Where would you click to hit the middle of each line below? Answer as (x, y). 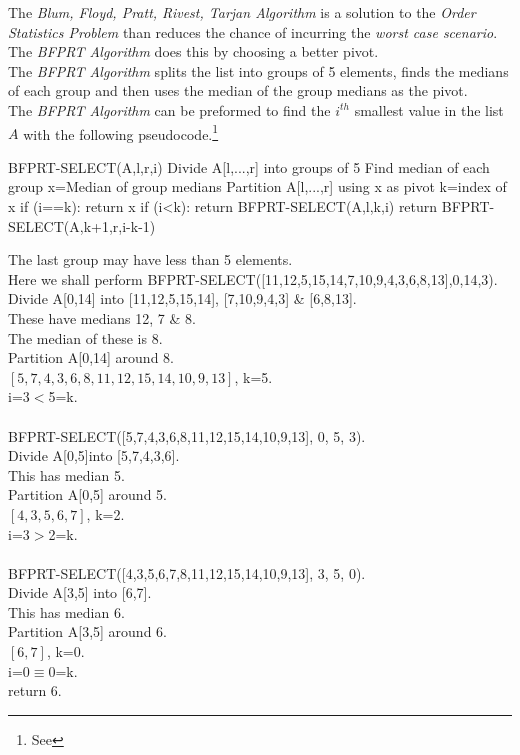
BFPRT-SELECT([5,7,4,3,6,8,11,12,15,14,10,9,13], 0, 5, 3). (187, 435)
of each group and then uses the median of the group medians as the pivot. (238, 90)
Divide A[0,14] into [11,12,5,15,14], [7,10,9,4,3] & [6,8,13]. (182, 298)
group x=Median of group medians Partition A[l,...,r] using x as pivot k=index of (257, 186)
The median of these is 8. (85, 337)
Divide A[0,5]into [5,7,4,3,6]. (94, 455)
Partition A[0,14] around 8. (91, 357)
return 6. (35, 690)
